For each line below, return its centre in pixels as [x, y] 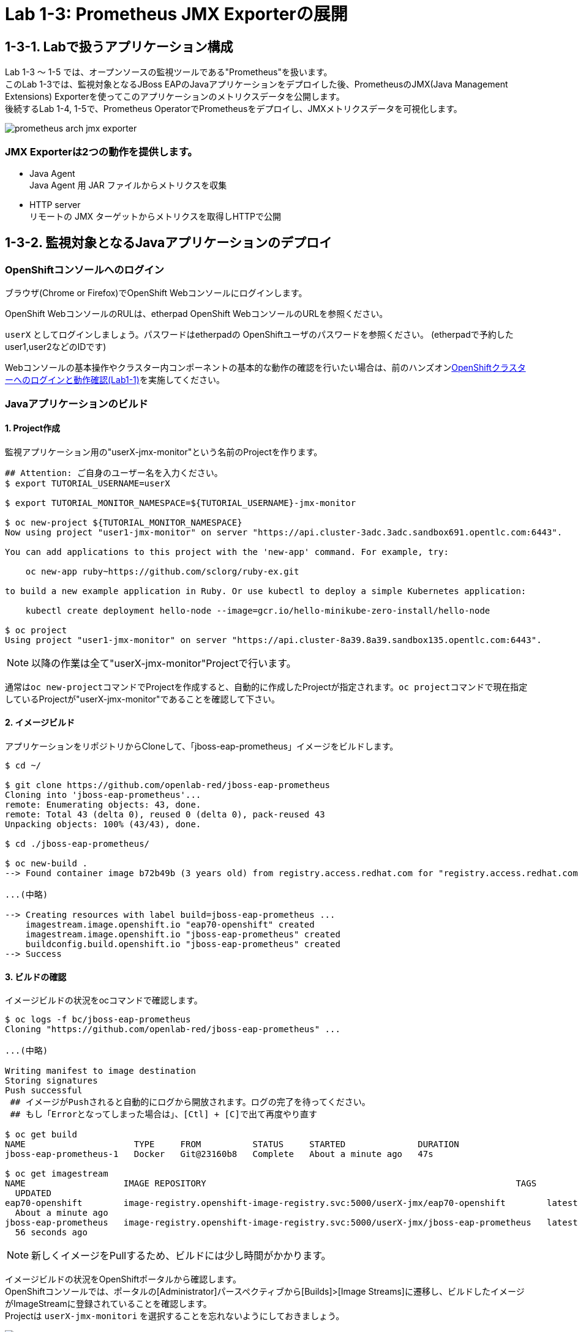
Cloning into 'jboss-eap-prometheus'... [103, 794]
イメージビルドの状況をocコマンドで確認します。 [104, 1000]
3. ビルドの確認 [36, 977]
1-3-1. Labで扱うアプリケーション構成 [119, 47]
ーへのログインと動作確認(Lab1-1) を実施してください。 [115, 380]
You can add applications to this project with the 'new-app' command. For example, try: [227, 552]
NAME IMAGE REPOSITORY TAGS [271, 1184]
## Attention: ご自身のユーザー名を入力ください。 [114, 473]
